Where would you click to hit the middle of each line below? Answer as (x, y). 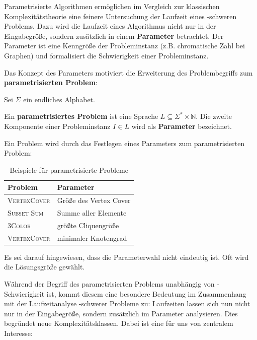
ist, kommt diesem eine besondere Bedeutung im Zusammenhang (146, 293)
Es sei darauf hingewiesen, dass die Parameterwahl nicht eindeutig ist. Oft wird (126, 257)
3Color (19, 225)
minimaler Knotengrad (92, 237)
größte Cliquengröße (88, 225)
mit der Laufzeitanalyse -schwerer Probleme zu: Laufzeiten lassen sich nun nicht (127, 303)
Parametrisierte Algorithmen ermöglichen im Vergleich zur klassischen (112, 6)
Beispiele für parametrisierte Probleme (69, 169)
